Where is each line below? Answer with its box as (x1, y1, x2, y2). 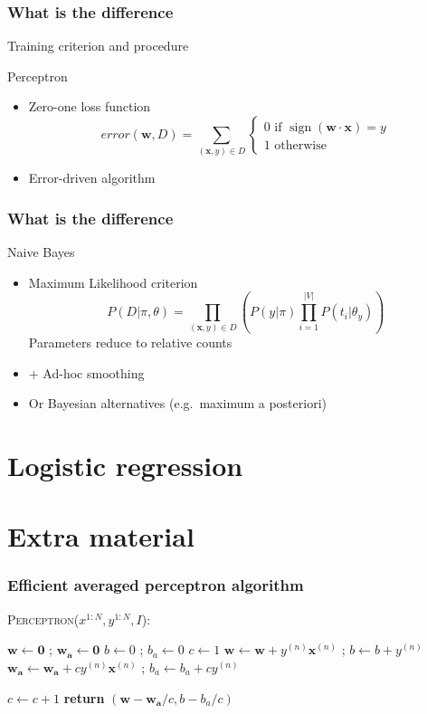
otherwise (274, 139, 327, 153)
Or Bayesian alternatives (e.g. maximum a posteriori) (28, 394, 327, 413)
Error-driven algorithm (28, 168, 156, 187)
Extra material (7, 518, 195, 555)
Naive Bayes (7, 243, 75, 262)
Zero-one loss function (28, 97, 151, 116)
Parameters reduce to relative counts (28, 332, 232, 351)
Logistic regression (7, 446, 243, 483)
